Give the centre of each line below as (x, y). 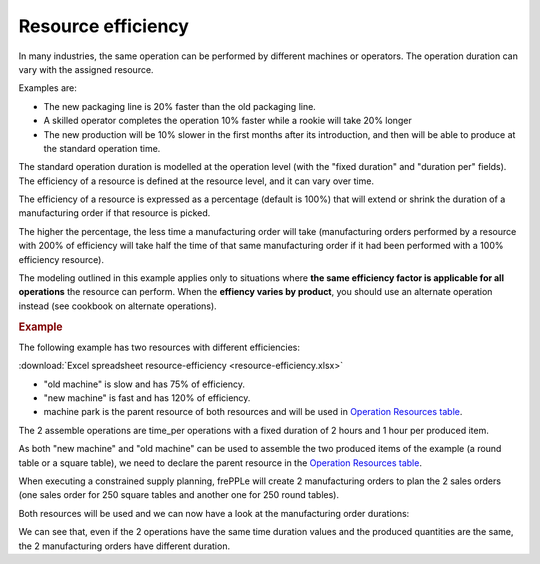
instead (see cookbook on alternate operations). (117, 306)
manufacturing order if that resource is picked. (114, 213)
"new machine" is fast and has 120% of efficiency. (147, 398)
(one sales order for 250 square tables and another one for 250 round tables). (179, 495)
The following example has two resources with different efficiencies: (159, 347)
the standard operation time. (102, 148)
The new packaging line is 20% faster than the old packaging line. (180, 106)
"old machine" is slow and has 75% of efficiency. (144, 384)
